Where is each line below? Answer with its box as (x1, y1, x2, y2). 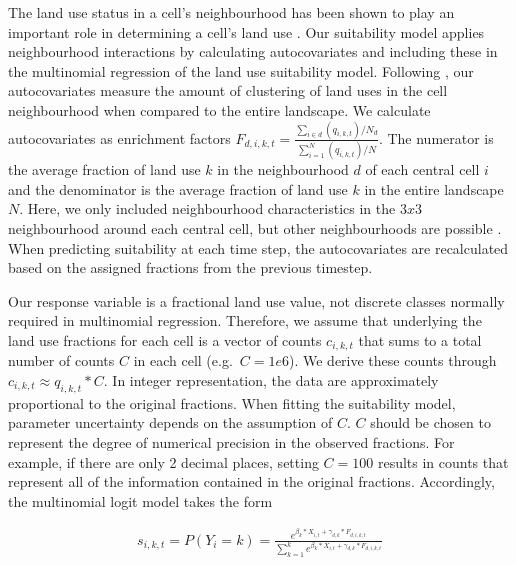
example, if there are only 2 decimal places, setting (8, 451, 319, 472)
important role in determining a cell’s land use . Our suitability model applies (8, 21, 485, 42)
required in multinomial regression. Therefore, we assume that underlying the (8, 310, 482, 331)
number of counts (8, 350, 115, 371)
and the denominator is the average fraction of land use (8, 178, 348, 199)
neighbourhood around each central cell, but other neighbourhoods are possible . (8, 217, 502, 238)
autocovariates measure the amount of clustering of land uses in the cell (8, 80, 448, 101)
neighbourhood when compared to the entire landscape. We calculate (8, 99, 431, 120)
